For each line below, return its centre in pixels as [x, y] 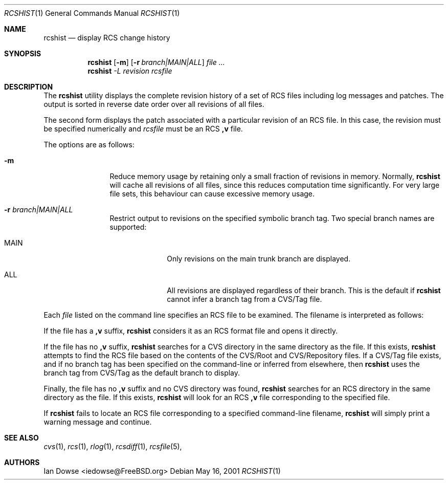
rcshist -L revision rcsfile [130, 71]
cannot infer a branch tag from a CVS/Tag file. [244, 299]
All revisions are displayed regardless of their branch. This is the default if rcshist [304, 290]
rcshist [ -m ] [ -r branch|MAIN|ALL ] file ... [156, 62]
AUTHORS [22, 462]
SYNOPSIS [23, 53]
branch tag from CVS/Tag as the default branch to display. [142, 373]
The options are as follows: [89, 145]
